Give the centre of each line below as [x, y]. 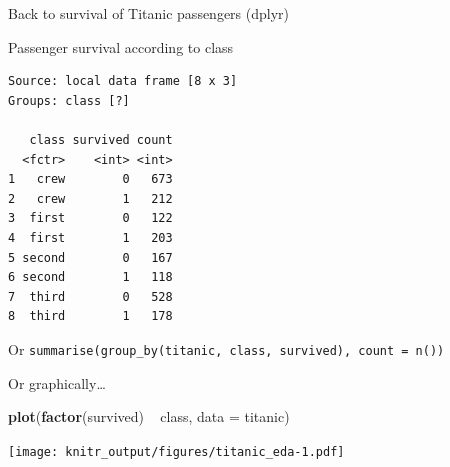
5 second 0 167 [90, 257]
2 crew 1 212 [90, 198]
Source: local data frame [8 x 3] [123, 81]
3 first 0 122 [90, 218]
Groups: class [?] [69, 100]
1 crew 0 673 [90, 179]
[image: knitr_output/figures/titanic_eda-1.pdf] [176, 451]
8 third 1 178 [90, 316]
